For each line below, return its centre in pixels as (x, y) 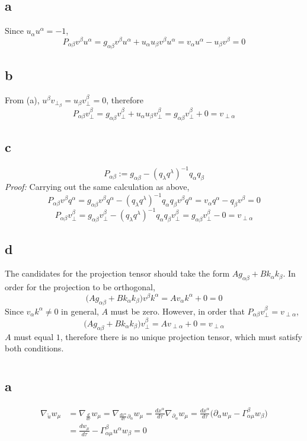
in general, (80, 311)
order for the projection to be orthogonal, (80, 287)
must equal (34, 336)
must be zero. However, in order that (178, 311)
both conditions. (34, 348)
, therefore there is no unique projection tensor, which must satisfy (181, 336)
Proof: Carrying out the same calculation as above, (97, 187)
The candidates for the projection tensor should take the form (117, 273)
